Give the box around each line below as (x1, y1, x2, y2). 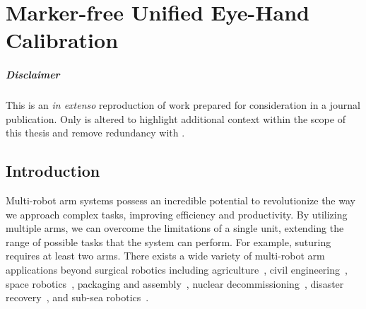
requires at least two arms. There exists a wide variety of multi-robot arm (6, 248, 325, 263)
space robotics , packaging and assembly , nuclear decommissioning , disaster (6, 276, 344, 291)
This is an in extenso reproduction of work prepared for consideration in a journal (6, 98, 361, 112)
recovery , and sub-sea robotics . (6, 290, 149, 305)
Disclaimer (6, 67, 60, 82)
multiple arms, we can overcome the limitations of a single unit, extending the (6, 221, 344, 235)
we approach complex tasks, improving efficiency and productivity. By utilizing (6, 206, 348, 221)
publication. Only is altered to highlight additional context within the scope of (6, 111, 346, 126)
